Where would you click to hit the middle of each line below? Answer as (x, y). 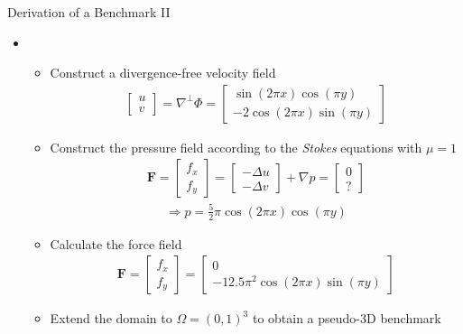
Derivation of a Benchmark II (89, 12)
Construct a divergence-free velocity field (163, 73)
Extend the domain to (111, 318)
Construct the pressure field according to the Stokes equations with (236, 147)
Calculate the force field (116, 243)
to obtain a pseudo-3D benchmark (347, 318)
